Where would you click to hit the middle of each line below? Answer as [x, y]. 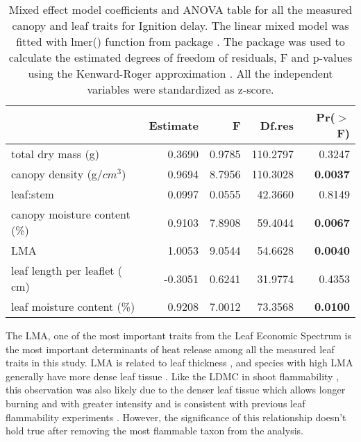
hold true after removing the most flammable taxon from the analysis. [154, 431]
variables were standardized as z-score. [180, 89]
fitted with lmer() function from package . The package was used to [180, 41]
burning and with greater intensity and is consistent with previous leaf [156, 403]
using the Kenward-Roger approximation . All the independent [180, 73]
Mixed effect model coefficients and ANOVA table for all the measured [180, 9]
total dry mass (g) [55, 154]
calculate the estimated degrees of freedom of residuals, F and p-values [180, 57]
